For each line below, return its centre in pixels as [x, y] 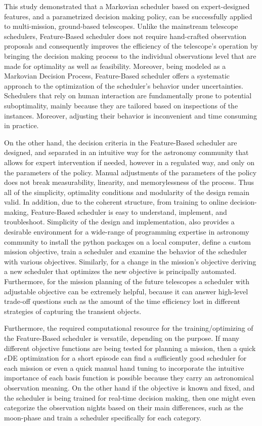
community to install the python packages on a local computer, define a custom [127, 241]
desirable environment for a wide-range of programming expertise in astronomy [127, 232]
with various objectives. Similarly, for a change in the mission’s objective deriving [130, 261]
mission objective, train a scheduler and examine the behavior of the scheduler [125, 251]
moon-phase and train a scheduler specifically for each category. [103, 417]
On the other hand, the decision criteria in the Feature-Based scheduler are [121, 142]
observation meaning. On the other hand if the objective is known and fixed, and [129, 387]
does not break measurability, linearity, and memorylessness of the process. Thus [129, 182]
